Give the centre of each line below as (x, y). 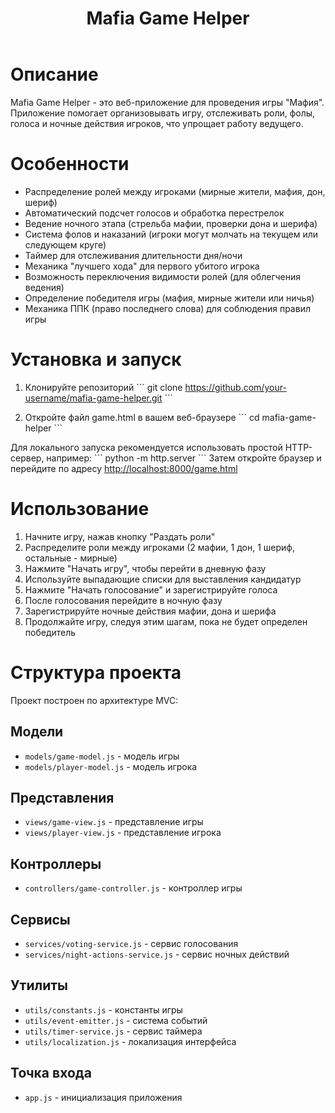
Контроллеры (56, 863)
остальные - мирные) (71, 558)
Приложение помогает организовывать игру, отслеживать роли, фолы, (163, 113)
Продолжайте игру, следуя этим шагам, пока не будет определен (166, 621)
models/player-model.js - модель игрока (111, 766)
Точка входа (51, 1073)
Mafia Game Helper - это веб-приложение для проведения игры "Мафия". (167, 102)
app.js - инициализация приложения (103, 1097)
